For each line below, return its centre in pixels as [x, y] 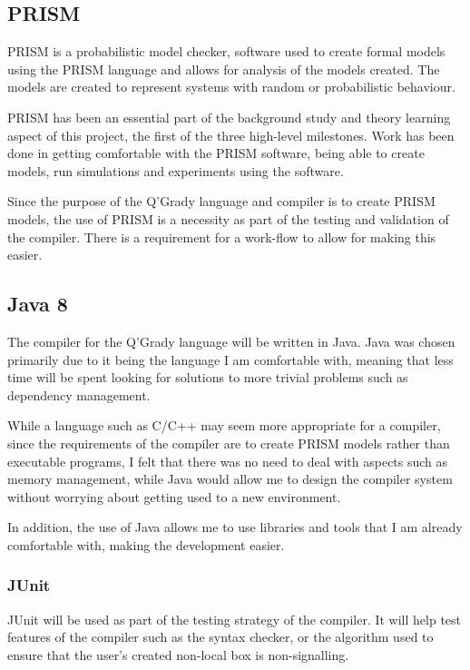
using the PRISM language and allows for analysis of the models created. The [224, 69]
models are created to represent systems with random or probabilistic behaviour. [231, 87]
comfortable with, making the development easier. [146, 544]
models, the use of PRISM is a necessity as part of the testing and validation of [228, 218]
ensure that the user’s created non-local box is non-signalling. [178, 654]
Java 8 [38, 304]
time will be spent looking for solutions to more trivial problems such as [208, 377]
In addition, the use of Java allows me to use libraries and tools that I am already [235, 527]
